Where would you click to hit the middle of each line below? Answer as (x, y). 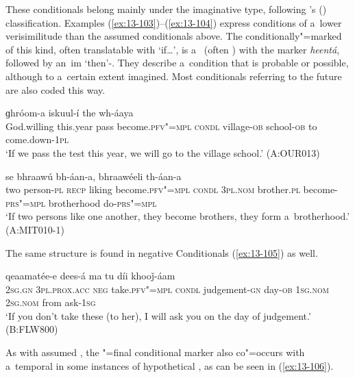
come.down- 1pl (37, 139)
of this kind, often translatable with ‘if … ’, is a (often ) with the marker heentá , (173, 49)
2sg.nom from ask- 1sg (51, 302)
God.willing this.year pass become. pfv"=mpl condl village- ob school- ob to (161, 126)
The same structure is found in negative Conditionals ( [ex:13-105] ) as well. (162, 252)
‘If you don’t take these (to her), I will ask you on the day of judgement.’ (158, 315)
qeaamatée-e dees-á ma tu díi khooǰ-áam (90, 276)
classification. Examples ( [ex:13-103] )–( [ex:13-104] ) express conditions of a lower (174, 22)
